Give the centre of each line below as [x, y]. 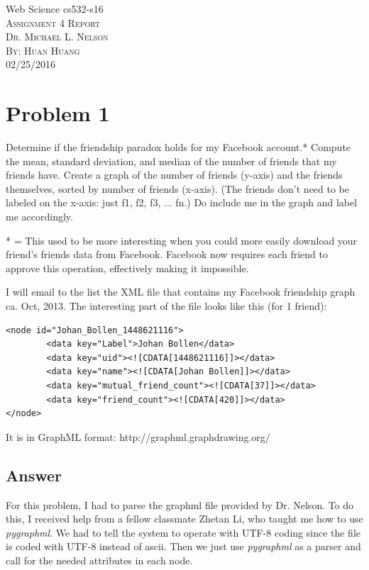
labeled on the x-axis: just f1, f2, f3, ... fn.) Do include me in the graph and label [182, 202]
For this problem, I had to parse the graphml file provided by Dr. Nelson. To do [180, 504]
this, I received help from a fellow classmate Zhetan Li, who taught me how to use [184, 519]
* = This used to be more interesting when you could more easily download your [182, 240]
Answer [34, 475]
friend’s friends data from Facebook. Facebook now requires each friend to [167, 254]
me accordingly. [39, 217]
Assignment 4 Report [53, 22]
